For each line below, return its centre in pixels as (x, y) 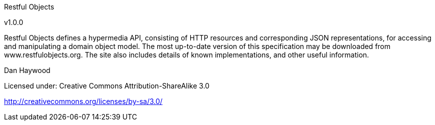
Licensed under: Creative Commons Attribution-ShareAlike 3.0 (107, 86)
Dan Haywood (27, 70)
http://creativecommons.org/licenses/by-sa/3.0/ (83, 101)
